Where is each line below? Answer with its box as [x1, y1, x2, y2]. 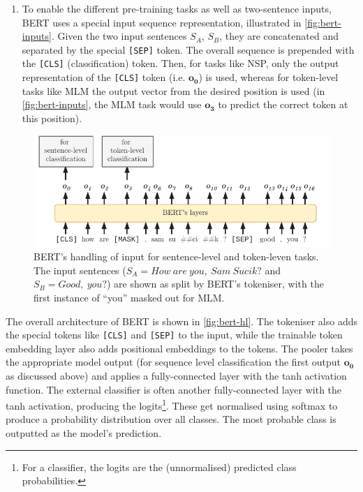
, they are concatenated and [219, 29, 339, 43]
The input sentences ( [34, 262, 126, 277]
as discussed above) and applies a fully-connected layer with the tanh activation [6, 368, 347, 382]
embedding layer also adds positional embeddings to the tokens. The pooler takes [6, 341, 353, 355]
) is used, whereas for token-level [198, 70, 339, 84]
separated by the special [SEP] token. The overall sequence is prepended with [22, 42, 355, 57]
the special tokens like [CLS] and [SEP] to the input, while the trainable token [6, 327, 343, 342]
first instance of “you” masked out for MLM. [34, 290, 225, 304]
